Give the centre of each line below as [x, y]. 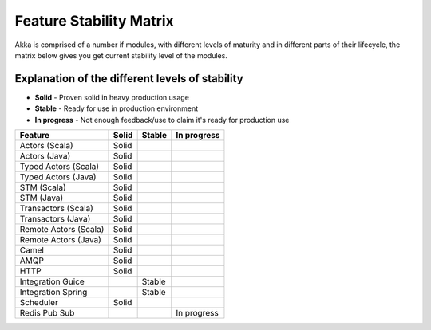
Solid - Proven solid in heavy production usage [112, 97]
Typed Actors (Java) [58, 177]
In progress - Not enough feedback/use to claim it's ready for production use [162, 120]
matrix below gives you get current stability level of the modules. [121, 55]
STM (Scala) [43, 187]
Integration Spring [53, 293]
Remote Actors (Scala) [62, 230]
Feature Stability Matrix [95, 21]
